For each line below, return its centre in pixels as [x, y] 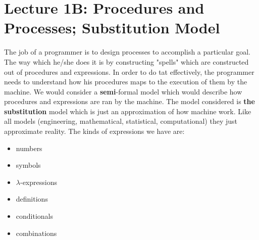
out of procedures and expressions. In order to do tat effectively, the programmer [129, 71]
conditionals [35, 216]
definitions [32, 199]
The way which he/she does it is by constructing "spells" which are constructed [126, 61]
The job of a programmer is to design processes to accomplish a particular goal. [127, 52]
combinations [36, 233]
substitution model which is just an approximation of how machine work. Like [128, 111]
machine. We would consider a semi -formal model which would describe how [123, 91]
